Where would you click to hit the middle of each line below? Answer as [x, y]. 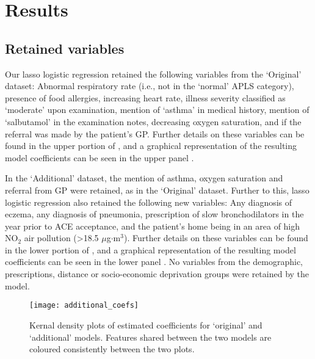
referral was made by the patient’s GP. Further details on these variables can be [155, 133]
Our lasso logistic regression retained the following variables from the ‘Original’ [153, 74]
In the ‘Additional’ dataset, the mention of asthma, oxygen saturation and [144, 178]
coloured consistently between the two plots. [112, 349]
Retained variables [65, 48]
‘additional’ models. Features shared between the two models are [150, 337]
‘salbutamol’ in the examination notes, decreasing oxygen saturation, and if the [153, 121]
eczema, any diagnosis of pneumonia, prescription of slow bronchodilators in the [154, 214]
